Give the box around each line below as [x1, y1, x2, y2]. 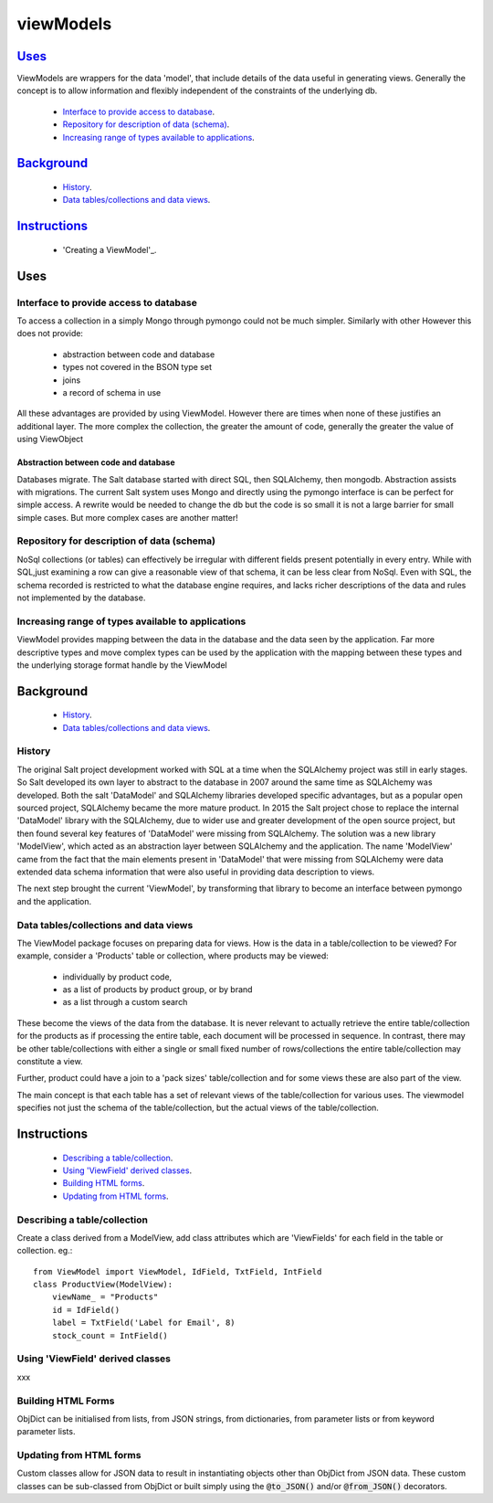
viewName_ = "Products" [51, 1292, 159, 1302]
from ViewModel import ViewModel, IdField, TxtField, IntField [33, 1266, 322, 1276]
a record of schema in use [62, 386, 162, 397]
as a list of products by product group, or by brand [62, 984, 253, 995]
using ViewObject [16, 434, 84, 445]
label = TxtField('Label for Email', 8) [51, 1318, 236, 1328]
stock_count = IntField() [51, 1330, 169, 1340]
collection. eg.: [16, 1245, 73, 1256]
